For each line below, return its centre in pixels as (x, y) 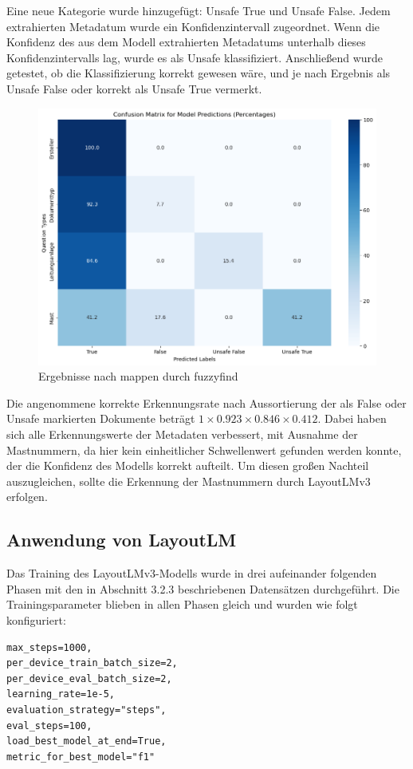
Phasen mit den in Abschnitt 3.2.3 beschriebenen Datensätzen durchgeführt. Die (203, 588)
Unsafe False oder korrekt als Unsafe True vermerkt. (134, 88)
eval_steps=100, (49, 726)
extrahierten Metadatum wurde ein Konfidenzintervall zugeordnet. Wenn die (193, 26)
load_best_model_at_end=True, (87, 741)
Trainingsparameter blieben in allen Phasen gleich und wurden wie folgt (182, 604)
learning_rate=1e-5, (61, 694)
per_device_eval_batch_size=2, (89, 678)
